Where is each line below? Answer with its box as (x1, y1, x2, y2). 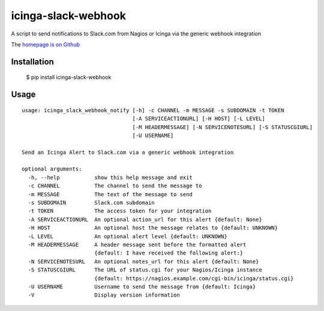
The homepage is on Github (11, 41, 80, 48)
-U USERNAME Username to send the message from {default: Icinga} (28, 283, 256, 290)
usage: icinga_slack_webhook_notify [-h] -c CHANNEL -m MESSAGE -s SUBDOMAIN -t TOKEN (22, 107, 284, 113)
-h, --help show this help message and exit (28, 174, 193, 181)
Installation (11, 56, 54, 67)
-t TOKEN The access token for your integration (28, 208, 212, 214)
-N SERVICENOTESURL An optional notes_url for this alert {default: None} (28, 258, 259, 265)
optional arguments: (22, 166, 82, 172)
